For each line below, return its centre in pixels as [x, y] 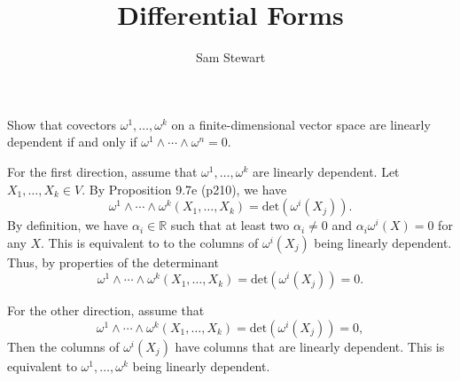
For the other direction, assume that [106, 310]
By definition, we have [68, 225]
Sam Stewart [230, 57]
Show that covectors [62, 124]
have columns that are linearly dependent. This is [310, 346]
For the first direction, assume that [102, 171]
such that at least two [230, 225]
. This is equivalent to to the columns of [150, 242]
